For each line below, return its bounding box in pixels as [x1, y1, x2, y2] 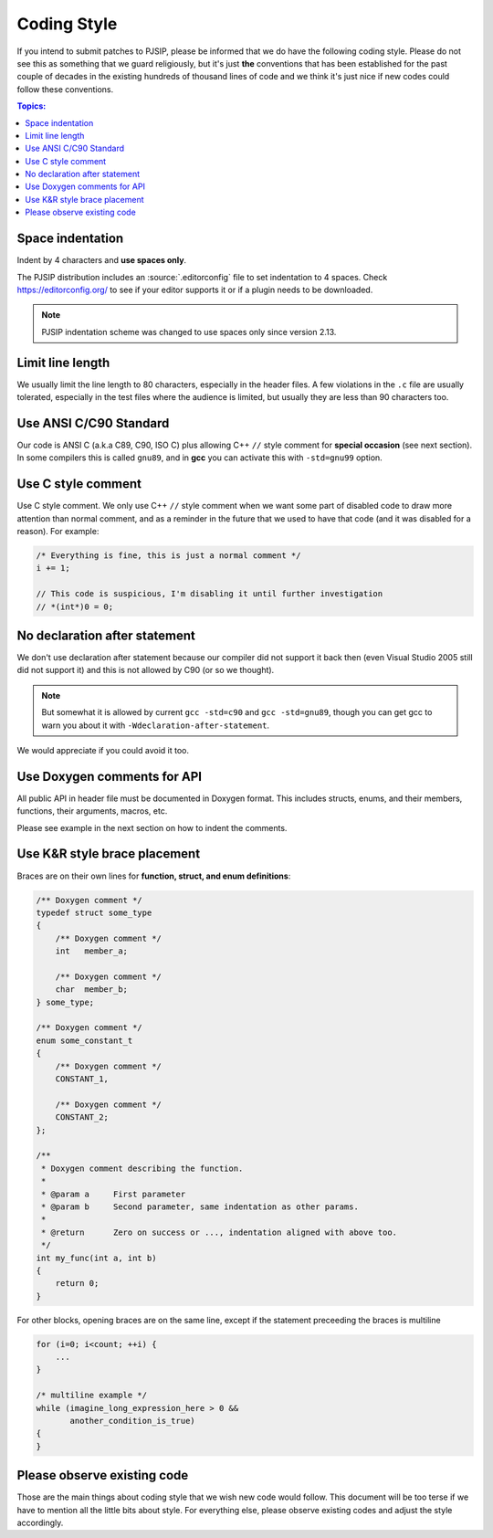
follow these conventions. [16, 83, 114, 95]
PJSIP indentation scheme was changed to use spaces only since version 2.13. [41, 326, 337, 337]
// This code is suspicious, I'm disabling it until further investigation [36, 589, 383, 599]
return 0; [55, 1279, 100, 1289]
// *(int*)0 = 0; [36, 601, 114, 612]
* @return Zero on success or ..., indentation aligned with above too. [41, 1227, 397, 1238]
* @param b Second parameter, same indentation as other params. [41, 1201, 360, 1212]
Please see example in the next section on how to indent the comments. [16, 822, 288, 833]
